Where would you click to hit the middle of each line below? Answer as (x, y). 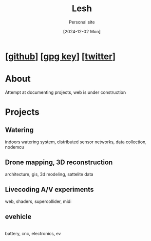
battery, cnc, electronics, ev (33, 234)
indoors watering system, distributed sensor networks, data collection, (76, 142)
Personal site (82, 22)
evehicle (18, 216)
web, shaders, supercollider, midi (38, 201)
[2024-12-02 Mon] (82, 31)
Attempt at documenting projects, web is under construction (66, 92)
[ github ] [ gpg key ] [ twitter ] (60, 56)
